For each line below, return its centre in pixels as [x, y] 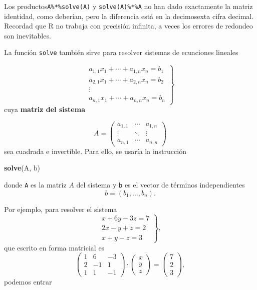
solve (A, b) [22, 168]
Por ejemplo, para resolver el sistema [61, 209]
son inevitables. [28, 35]
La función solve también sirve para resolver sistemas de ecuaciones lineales [121, 52]
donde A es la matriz [35, 184]
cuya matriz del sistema [45, 109]
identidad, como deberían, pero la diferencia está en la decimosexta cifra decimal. [129, 16]
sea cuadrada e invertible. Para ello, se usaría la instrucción [95, 151]
